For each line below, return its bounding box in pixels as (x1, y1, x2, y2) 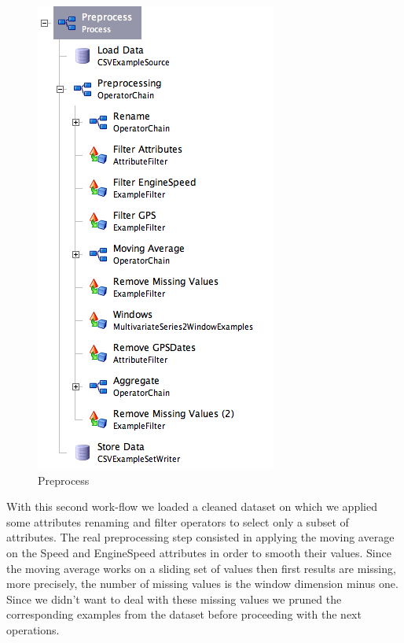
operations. (6, 621, 60, 637)
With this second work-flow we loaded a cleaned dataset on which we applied (6, 498, 377, 515)
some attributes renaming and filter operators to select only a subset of (6, 513, 349, 530)
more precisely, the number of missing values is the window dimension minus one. (6, 575, 398, 592)
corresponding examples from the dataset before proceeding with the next (6, 606, 362, 623)
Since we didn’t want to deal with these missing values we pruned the (6, 590, 342, 607)
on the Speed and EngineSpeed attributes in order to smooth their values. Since (6, 544, 391, 560)
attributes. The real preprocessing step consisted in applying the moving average (6, 529, 395, 545)
